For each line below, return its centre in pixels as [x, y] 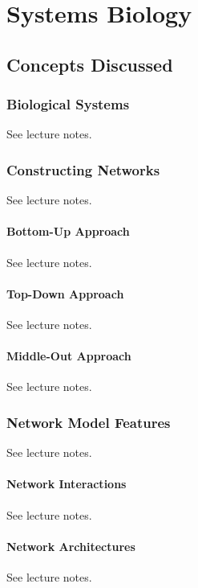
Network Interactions [67, 484]
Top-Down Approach [65, 293]
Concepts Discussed [90, 64]
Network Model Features [89, 422]
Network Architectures [71, 546]
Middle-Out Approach [69, 356]
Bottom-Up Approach [68, 231]
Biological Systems [68, 104]
